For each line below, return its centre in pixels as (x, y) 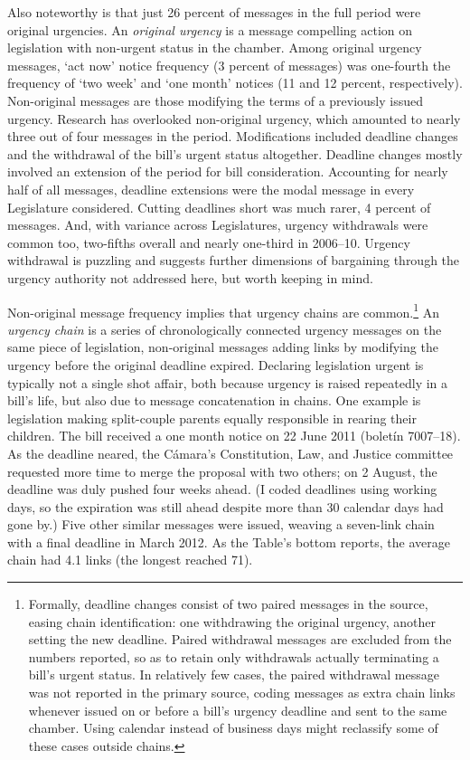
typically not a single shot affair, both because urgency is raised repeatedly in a (228, 382)
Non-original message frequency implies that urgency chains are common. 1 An (224, 310)
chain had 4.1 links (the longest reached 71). (130, 560)
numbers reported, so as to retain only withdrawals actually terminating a (234, 656)
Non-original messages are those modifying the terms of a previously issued (216, 100)
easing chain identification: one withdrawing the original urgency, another (232, 621)
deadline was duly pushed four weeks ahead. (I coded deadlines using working (222, 489)
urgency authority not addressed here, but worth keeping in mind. (190, 277)
